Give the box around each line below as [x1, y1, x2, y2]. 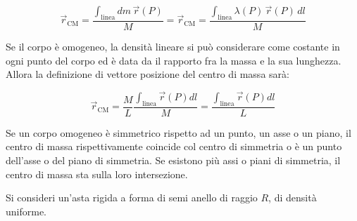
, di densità [268, 190, 317, 205]
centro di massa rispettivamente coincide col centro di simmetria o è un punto [6, 139, 342, 154]
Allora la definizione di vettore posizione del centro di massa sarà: [6, 67, 289, 81]
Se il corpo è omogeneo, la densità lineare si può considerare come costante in [6, 39, 340, 54]
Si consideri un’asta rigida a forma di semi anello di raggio [6, 190, 258, 205]
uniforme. [6, 203, 47, 218]
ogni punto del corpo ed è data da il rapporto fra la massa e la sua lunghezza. [6, 53, 342, 67]
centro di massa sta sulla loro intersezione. [6, 166, 188, 181]
